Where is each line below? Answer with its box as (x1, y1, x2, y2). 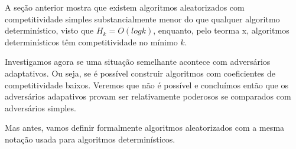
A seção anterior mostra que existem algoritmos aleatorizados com (5, 1, 245, 13)
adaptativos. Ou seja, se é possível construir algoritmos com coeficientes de (5, 67, 276, 79)
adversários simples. (5, 101, 76, 114)
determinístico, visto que (5, 24, 94, 37)
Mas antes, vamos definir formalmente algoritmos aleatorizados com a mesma (5, 121, 285, 134)
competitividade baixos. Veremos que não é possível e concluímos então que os (5, 78, 288, 91)
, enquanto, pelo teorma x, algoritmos (153, 24, 290, 37)
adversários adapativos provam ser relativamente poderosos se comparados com (5, 90, 291, 102)
